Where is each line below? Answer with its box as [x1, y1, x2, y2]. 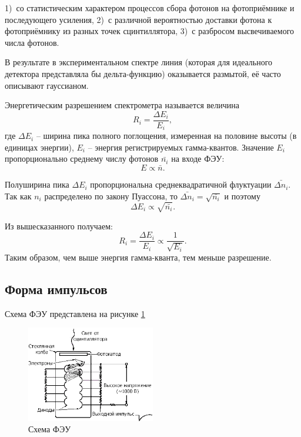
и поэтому [224, 189, 260, 202]
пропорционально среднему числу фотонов [5, 152, 159, 165]
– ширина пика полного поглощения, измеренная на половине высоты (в [36, 129, 297, 142]
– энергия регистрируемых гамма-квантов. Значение [88, 141, 274, 153]
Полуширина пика [5, 178, 69, 191]
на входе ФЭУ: [171, 152, 225, 165]
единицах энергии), [5, 141, 74, 153]
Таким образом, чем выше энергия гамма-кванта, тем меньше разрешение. [5, 251, 272, 263]
